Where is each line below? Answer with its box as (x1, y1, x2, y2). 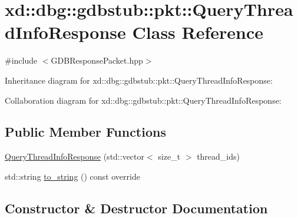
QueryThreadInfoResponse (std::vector (5, 150, 145, 163)
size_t (158, 150, 181, 163)
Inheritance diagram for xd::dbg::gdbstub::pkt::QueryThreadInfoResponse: (5, 74, 273, 86)
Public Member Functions (5, 123, 166, 141)
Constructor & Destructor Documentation (5, 199, 268, 217)
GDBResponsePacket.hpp (51, 54, 143, 67)
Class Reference (132, 20, 264, 44)
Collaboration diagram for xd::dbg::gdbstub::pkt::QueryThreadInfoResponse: (5, 94, 282, 106)
